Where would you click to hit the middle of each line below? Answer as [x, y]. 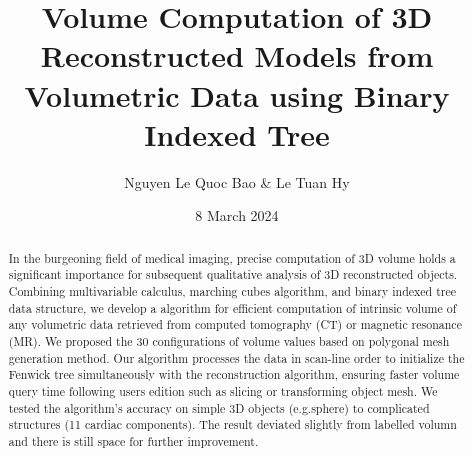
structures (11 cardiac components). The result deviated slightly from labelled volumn [232, 424]
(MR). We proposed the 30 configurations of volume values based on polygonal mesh [229, 340]
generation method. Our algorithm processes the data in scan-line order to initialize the [236, 357]
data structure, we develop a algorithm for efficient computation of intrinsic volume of [232, 307]
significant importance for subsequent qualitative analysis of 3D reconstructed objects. [233, 274]
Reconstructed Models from [237, 55]
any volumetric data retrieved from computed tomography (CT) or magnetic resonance [235, 324]
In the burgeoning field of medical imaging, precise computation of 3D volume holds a [232, 257]
